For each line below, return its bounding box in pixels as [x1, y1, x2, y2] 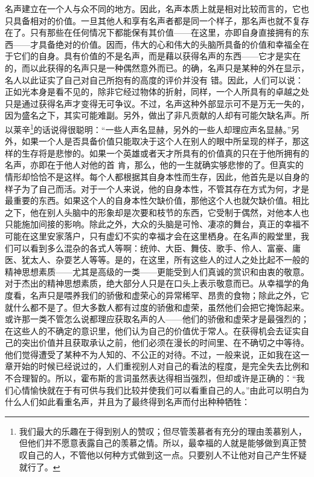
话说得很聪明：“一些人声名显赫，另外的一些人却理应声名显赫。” [42, 123, 292, 135]
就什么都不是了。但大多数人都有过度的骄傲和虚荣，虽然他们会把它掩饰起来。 [5, 300, 309, 313]
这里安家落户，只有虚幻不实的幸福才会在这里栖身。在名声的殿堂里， [30, 229, 301, 242]
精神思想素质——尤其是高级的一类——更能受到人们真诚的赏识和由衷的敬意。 [5, 265, 309, 277]
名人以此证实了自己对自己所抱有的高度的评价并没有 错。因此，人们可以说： [5, 73, 304, 86]
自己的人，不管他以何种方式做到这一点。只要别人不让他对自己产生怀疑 [27, 449, 307, 461]
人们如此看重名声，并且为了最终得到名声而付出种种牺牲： [21, 395, 250, 408]
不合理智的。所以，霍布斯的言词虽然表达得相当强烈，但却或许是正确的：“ [5, 372, 296, 385]
